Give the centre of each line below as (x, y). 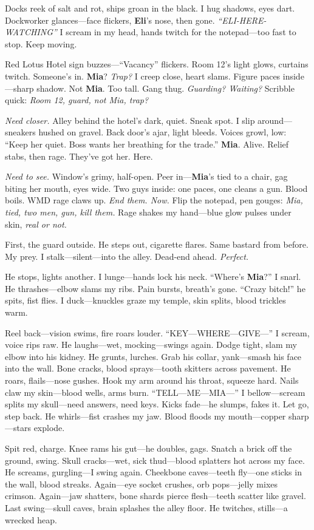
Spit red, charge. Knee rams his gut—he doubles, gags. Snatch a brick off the (148, 448)
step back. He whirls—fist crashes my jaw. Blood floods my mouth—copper (145, 416)
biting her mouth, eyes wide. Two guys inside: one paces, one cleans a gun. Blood (156, 188)
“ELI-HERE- (242, 20)
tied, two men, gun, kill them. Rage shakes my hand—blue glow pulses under (148, 212)
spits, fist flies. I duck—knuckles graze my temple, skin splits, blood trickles (145, 300)
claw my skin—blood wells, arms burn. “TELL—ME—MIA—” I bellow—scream (155, 392)
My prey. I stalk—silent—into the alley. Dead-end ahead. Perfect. (127, 256)
